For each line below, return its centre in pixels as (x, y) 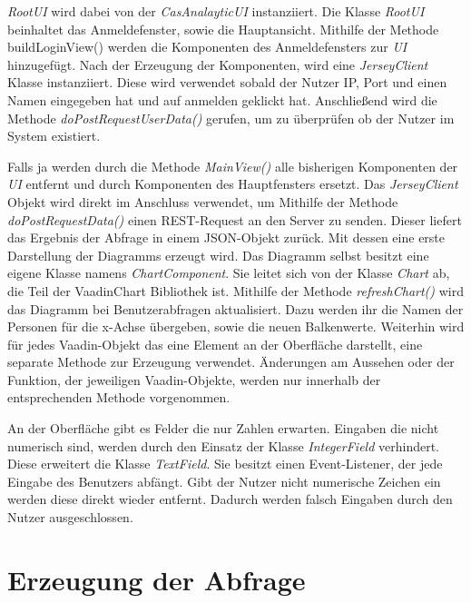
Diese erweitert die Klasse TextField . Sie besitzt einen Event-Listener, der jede (225, 464)
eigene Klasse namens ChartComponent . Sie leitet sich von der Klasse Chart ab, (229, 273)
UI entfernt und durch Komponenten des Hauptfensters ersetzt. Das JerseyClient (233, 184)
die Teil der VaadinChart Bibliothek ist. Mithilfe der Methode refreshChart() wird (236, 290)
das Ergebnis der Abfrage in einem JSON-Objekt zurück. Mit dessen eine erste (226, 237)
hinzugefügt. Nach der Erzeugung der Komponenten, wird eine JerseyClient (218, 64)
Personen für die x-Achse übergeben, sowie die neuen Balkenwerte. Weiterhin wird (236, 326)
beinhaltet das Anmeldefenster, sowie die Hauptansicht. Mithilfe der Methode (223, 29)
